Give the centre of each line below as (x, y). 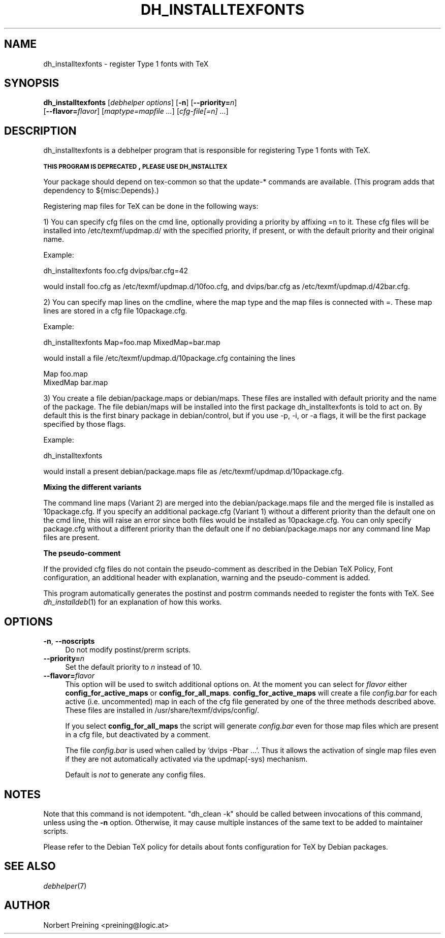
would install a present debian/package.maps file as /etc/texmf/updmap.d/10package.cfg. (194, 472)
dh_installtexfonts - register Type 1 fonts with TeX (126, 64)
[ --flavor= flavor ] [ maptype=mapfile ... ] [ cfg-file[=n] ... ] (136, 111)
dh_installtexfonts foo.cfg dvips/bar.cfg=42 (116, 271)
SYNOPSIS (32, 83)
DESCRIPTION (40, 131)
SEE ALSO (30, 866)
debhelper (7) (65, 886)
